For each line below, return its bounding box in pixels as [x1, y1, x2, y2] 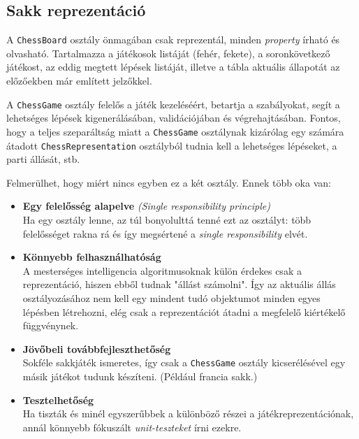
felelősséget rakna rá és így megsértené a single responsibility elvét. [22, 226, 308, 240]
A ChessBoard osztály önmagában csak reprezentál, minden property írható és [6, 32, 340, 47]
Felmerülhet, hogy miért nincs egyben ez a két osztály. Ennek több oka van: [6, 175, 331, 189]
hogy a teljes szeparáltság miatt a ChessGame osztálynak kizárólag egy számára [6, 124, 344, 138]
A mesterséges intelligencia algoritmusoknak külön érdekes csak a [22, 263, 302, 278]
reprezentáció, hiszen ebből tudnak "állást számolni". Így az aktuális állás [22, 277, 336, 292]
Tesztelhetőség [22, 392, 94, 407]
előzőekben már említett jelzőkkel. [6, 73, 152, 88]
